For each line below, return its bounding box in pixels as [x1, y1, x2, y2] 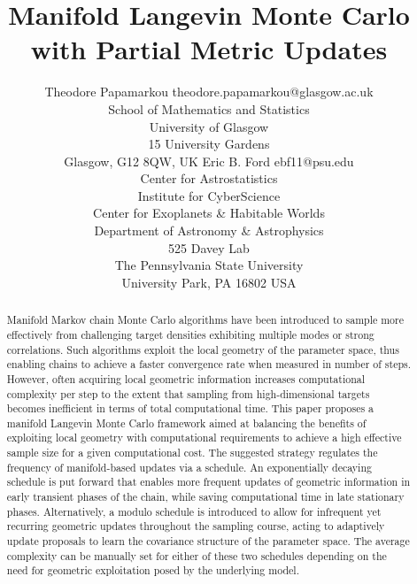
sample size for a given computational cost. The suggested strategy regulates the [6, 445, 378, 460]
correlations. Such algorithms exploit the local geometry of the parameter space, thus [6, 342, 399, 357]
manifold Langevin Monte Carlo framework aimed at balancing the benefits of [6, 415, 367, 430]
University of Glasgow [149, 117, 269, 135]
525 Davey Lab [168, 238, 250, 257]
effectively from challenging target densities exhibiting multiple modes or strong [6, 327, 375, 342]
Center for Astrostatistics [140, 169, 278, 188]
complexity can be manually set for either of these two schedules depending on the [6, 548, 387, 563]
